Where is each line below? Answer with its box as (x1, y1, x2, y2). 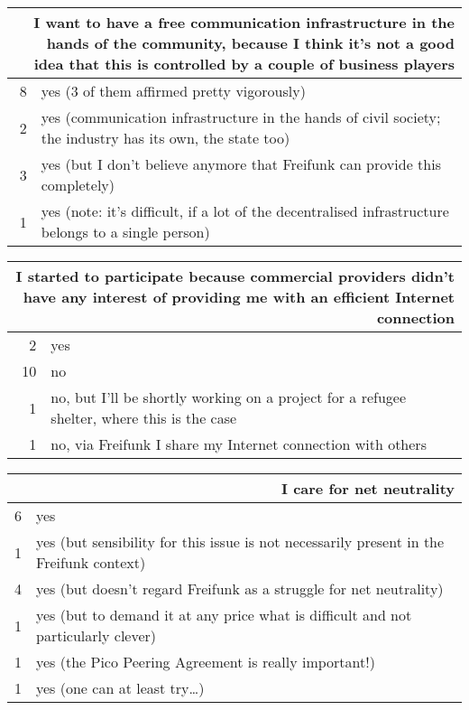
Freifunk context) (36, 552, 146, 573)
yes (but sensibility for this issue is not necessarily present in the (36, 531, 445, 552)
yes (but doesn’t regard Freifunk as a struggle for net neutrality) (36, 578, 444, 599)
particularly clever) (36, 625, 157, 646)
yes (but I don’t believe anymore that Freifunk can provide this (41, 154, 441, 174)
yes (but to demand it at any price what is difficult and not (36, 604, 412, 625)
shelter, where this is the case (51, 407, 237, 428)
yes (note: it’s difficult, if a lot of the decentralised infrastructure (41, 201, 449, 221)
